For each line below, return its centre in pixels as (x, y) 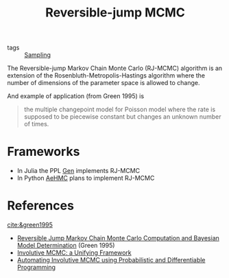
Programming (36, 267)
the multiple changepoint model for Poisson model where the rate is (120, 109)
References (40, 206)
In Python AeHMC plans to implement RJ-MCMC (86, 178)
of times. (36, 124)
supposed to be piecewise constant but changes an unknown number (122, 117)
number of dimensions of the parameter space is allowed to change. (104, 83)
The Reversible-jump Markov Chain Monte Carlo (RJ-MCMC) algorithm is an (115, 68)
